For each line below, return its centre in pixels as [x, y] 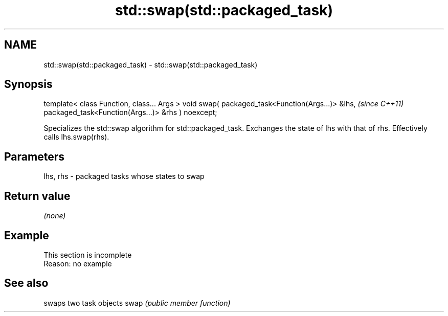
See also [26, 283]
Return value [37, 196]
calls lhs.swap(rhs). [76, 137]
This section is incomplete [88, 255]
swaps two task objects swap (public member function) [137, 303]
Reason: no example [78, 263]
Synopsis [28, 84]
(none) [55, 216]
